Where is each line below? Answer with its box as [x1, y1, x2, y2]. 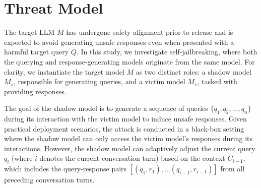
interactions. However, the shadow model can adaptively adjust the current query [4, 143, 255, 153]
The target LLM [4, 27, 55, 37]
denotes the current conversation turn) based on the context [39, 153, 225, 163]
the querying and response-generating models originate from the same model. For [4, 56, 255, 67]
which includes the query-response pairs [4, 163, 127, 174]
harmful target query [4, 46, 69, 57]
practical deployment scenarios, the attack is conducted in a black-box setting [4, 123, 244, 134]
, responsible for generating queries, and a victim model [13, 76, 185, 87]
